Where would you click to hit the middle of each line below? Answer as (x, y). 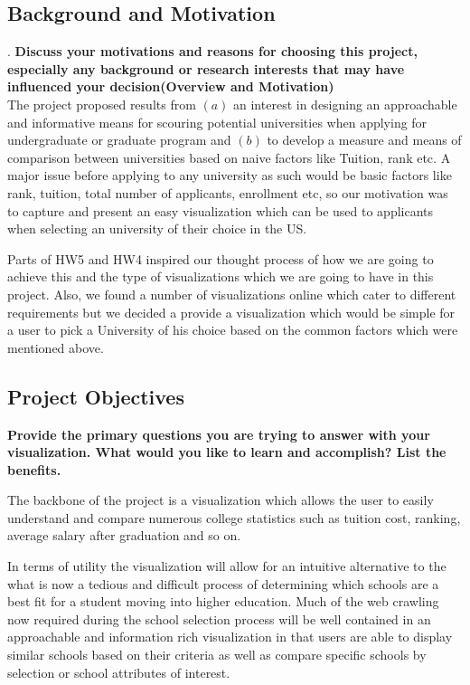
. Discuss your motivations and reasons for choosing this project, (212, 51)
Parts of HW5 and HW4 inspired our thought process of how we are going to (221, 258)
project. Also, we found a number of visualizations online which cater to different (232, 294)
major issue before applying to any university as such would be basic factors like (230, 175)
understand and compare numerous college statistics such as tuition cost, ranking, (234, 517)
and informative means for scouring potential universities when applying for (217, 122)
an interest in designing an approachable (345, 104)
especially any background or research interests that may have (206, 68)
